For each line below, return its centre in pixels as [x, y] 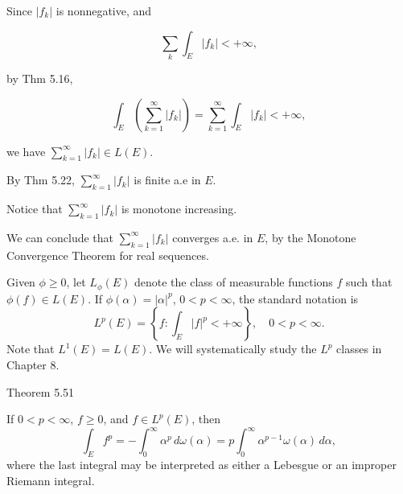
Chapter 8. [33, 364]
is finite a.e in [167, 180]
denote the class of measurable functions [233, 282]
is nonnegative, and [104, 10]
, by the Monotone [310, 237]
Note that [31, 349]
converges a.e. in [213, 237]
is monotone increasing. [179, 209]
